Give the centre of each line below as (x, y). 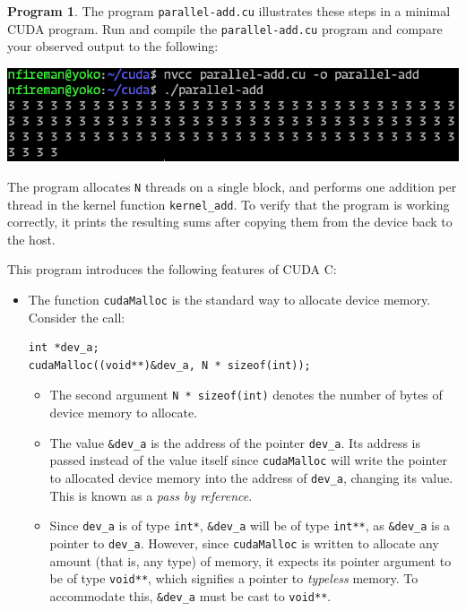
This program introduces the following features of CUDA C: (172, 269)
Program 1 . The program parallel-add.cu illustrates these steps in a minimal (229, 11)
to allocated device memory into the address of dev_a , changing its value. (251, 478)
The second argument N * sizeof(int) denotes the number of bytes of (246, 395)
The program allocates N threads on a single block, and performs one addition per (232, 186)
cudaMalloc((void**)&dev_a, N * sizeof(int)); (169, 365)
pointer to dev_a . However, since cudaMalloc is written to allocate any (244, 542)
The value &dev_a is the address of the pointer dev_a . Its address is (235, 442)
